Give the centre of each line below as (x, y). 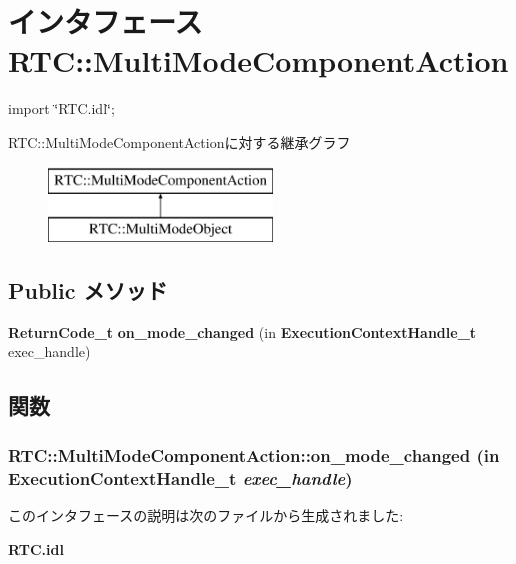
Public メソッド (88, 290)
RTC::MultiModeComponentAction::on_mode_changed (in (254, 454)
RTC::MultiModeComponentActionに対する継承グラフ (179, 141)
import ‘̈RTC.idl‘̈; (61, 108)
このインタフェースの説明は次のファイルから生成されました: (206, 514)
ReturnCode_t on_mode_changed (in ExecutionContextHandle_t (242, 331)
